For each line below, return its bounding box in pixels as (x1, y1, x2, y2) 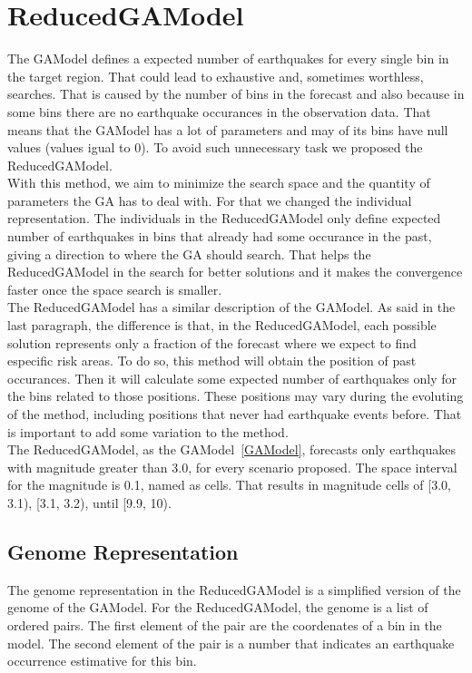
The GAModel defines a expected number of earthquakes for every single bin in (7, 49, 449, 68)
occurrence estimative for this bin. (7, 651, 197, 670)
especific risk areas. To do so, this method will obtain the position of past (7, 351, 417, 370)
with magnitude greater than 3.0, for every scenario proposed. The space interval (7, 457, 457, 476)
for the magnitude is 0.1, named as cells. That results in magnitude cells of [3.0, (7, 475, 451, 494)
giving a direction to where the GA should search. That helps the (7, 244, 371, 263)
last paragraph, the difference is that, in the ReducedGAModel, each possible (7, 316, 437, 335)
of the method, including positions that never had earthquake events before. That (7, 405, 462, 423)
